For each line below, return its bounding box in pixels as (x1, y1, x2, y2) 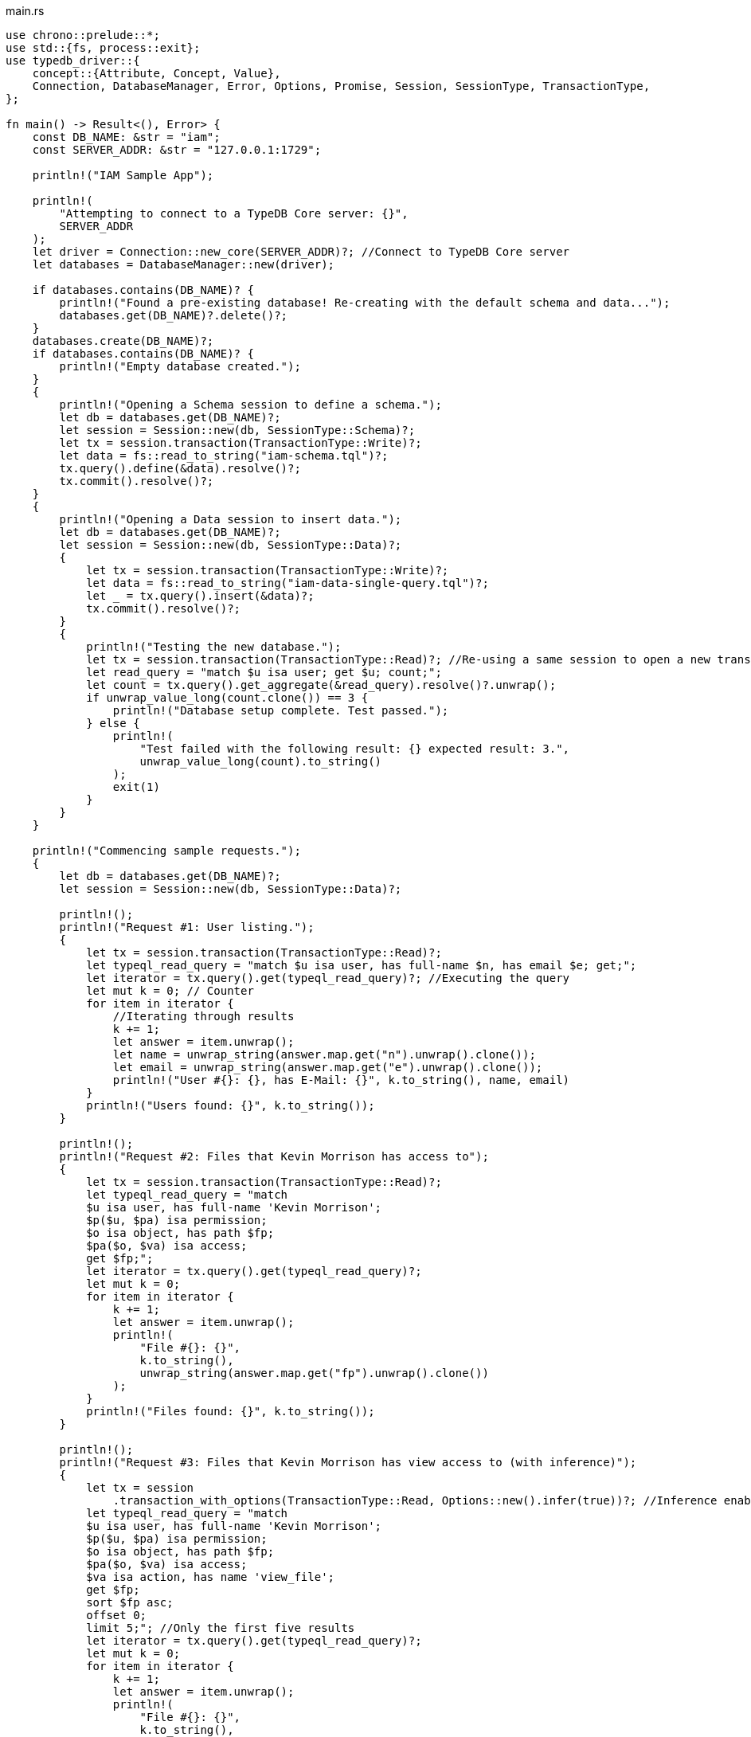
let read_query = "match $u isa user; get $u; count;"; (86, 666, 442, 679)
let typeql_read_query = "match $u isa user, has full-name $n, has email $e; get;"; (86, 959, 637, 972)
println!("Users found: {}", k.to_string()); (86, 1099, 375, 1112)
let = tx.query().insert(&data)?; (86, 589, 315, 602)
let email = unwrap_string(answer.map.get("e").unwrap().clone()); (112, 1061, 543, 1074)
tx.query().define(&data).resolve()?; (59, 462, 301, 475)
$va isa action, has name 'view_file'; (86, 1571, 335, 1583)
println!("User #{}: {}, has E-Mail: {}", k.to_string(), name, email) (112, 1074, 570, 1086)
